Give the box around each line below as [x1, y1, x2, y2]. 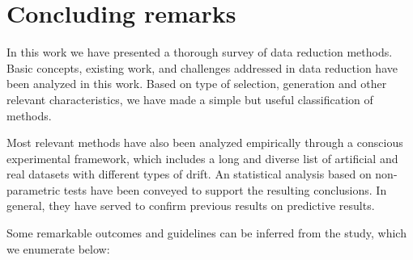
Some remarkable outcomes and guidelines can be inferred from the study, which [6, 224, 407, 241]
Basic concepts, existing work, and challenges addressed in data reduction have [6, 59, 398, 76]
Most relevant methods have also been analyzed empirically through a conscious [6, 134, 403, 151]
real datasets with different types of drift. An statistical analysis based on [6, 166, 372, 182]
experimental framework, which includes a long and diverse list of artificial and [6, 149, 398, 166]
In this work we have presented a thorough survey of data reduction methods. [6, 44, 393, 61]
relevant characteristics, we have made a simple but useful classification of [6, 90, 373, 107]
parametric [6, 181, 61, 198]
